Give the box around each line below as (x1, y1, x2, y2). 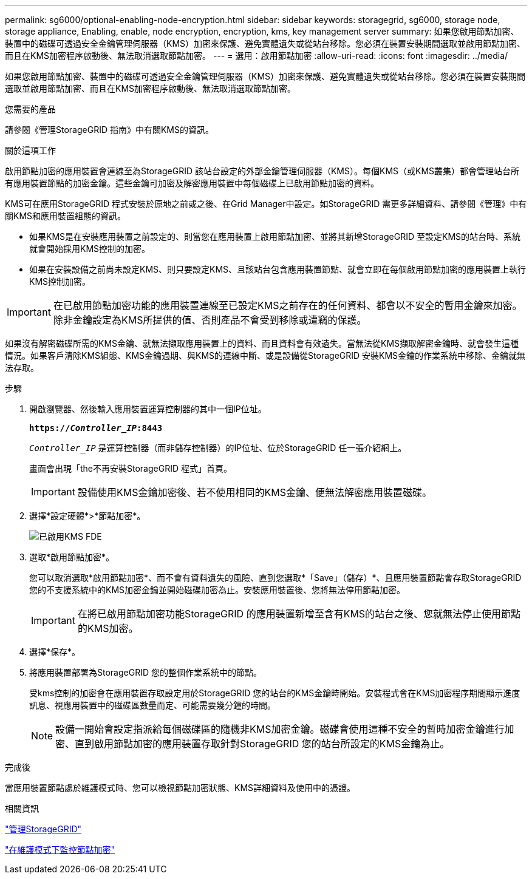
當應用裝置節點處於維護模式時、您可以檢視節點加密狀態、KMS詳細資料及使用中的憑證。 (5, 782, 356, 793)
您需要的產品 (5, 104, 56, 114)
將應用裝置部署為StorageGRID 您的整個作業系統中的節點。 (29, 667, 262, 677)
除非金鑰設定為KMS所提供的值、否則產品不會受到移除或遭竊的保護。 (53, 314, 367, 326)
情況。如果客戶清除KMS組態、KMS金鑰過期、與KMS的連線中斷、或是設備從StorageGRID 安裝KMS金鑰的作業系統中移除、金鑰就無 (5, 350, 526, 361)
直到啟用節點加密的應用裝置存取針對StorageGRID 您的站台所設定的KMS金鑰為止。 (75, 738, 450, 750)
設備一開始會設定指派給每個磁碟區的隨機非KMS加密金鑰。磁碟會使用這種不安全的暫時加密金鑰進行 (55, 723, 505, 735)
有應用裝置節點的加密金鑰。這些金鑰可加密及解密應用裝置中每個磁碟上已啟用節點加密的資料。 (5, 178, 379, 188)
